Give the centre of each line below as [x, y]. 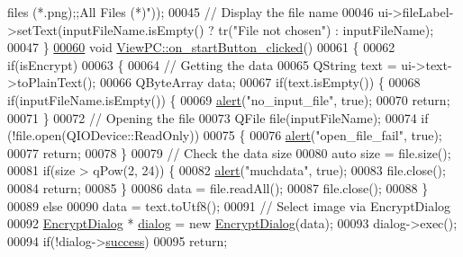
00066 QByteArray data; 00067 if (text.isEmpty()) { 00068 [260, 82]
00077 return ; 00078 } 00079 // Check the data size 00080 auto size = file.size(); [229, 152]
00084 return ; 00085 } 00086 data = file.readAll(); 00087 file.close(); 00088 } [218, 187]
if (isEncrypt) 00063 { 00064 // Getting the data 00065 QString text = [202, 64]
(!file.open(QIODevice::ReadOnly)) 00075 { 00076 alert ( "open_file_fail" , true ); [225, 135]
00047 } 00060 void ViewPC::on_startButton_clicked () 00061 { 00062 [201, 47]
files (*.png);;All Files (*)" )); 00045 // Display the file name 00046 [191, 12]
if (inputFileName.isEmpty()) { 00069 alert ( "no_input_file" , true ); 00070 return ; [229, 99]
